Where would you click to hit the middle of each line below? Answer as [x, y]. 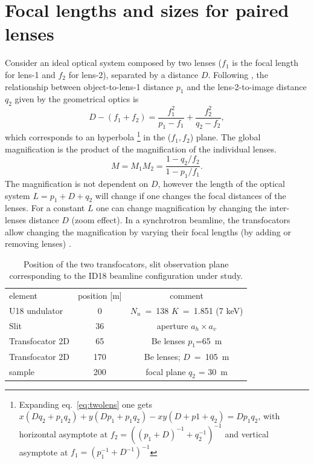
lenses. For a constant [45, 208]
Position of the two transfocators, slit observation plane [126, 263]
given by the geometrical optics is [77, 99]
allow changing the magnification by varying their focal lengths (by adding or [148, 231]
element [24, 296]
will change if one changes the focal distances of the [191, 195]
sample [22, 372]
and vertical [247, 433]
